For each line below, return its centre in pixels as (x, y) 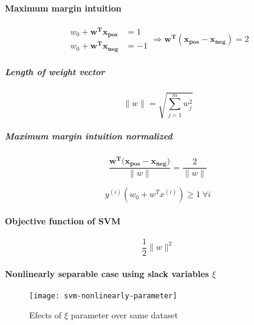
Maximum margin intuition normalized (89, 136)
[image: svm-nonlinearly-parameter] (103, 296)
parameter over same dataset (125, 315)
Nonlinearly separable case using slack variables (107, 273)
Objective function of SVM (63, 220)
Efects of (46, 315)
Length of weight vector (55, 71)
